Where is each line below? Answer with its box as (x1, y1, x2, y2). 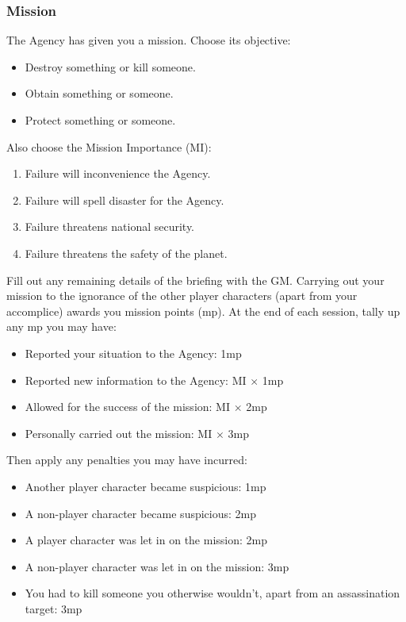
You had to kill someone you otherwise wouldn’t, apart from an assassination (25, 585, 400, 601)
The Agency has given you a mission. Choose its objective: (6, 32, 291, 48)
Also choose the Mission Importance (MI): (6, 138, 212, 155)
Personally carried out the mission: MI (25, 424, 213, 441)
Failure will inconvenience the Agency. (25, 165, 211, 182)
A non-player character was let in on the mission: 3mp (25, 558, 289, 574)
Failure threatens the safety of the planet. (25, 244, 228, 261)
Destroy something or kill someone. (25, 58, 196, 75)
